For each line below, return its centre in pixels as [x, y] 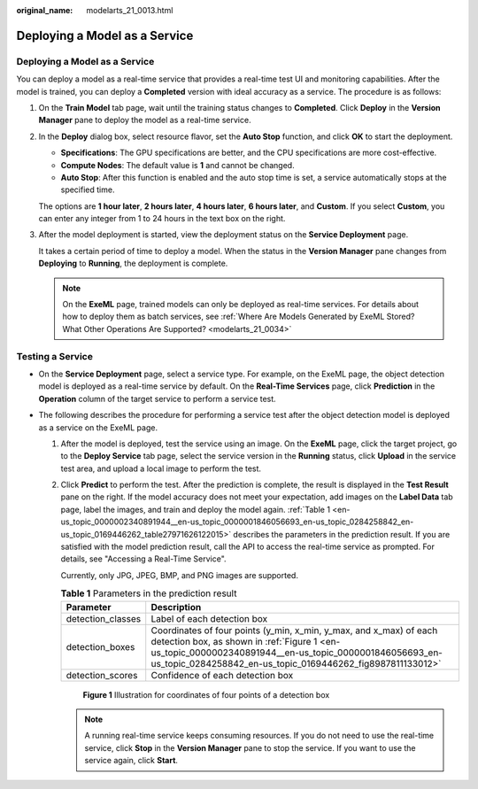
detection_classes [104, 618]
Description [176, 607]
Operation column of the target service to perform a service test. [157, 398]
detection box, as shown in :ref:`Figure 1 [234, 641]
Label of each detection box [209, 618]
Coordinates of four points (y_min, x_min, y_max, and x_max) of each [294, 630]
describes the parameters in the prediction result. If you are [342, 534]
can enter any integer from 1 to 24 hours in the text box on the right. [162, 219]
